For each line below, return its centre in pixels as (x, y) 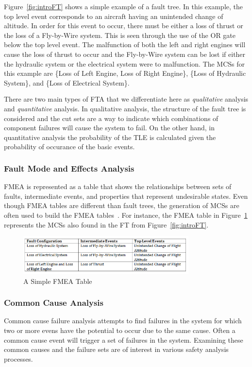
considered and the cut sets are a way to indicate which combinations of (111, 118)
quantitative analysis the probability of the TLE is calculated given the (110, 137)
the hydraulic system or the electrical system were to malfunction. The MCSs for (124, 63)
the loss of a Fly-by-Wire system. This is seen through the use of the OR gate (120, 35)
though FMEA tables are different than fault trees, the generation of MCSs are (122, 205)
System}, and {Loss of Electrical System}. (67, 82)
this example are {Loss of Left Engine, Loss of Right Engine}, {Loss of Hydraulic (125, 73)
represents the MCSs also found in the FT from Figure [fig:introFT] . (106, 224)
